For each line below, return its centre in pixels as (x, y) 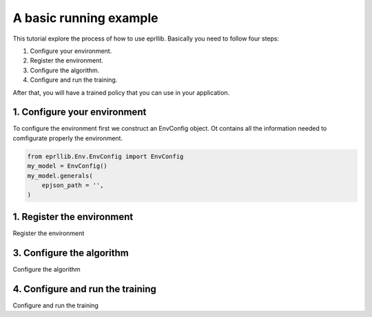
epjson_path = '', (73, 185)
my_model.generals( (60, 176)
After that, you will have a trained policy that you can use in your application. (121, 92)
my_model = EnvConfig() (68, 166)
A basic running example (85, 18)
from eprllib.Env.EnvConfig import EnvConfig (105, 156)
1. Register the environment (73, 217)
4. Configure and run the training (84, 289)
